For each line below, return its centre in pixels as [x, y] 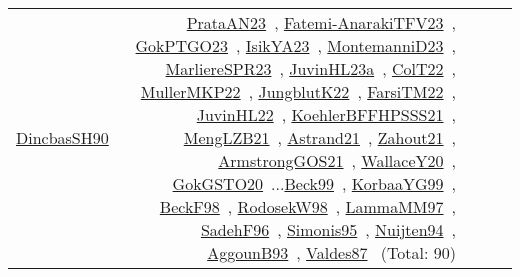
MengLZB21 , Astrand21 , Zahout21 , [319, 137]
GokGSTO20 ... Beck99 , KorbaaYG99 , [314, 183]
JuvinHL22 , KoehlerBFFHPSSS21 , [326, 114]
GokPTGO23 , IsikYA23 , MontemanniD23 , [295, 45]
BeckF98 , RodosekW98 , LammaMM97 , [307, 206]
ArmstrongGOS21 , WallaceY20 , [337, 160]
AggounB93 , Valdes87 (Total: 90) [331, 252]
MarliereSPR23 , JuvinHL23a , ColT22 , [310, 68]
